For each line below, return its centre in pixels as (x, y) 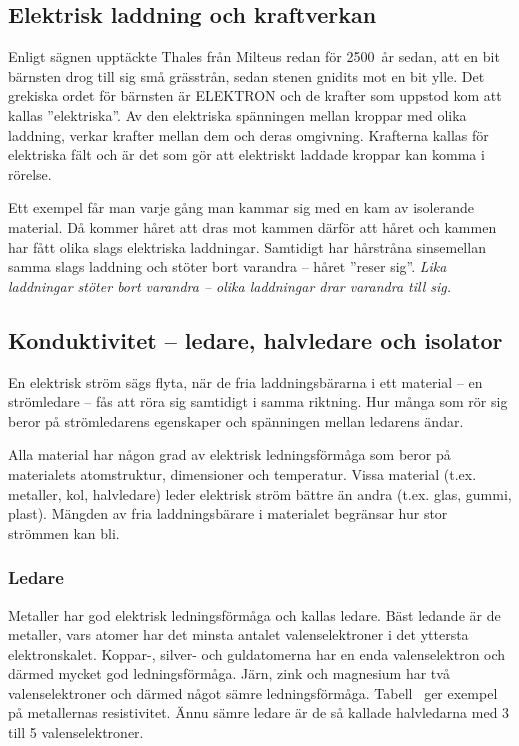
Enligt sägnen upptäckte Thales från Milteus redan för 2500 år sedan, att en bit (254, 56)
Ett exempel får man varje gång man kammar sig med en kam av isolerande (241, 207)
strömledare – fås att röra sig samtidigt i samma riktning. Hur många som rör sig (258, 401)
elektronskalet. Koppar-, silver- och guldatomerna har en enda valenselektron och (257, 653)
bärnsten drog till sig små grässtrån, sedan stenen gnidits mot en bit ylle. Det (246, 75)
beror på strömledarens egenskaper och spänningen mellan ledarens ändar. (236, 420)
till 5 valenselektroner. (76, 732)
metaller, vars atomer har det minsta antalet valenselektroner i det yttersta (238, 634)
